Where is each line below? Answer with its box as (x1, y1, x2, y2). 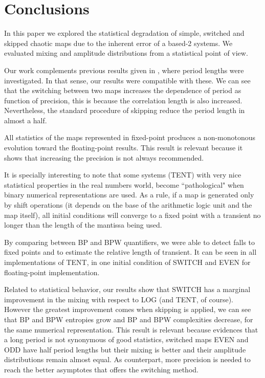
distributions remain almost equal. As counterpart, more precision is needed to (4, 354, 251, 365)
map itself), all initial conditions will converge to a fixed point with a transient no (4, 209, 261, 220)
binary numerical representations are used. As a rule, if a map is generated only (4, 189, 254, 200)
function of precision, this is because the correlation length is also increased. (4, 95, 242, 105)
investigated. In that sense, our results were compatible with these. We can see (4, 75, 251, 85)
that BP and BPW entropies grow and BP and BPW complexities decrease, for (4, 314, 253, 324)
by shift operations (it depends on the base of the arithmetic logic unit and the (4, 199, 252, 210)
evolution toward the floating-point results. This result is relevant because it (4, 142, 243, 153)
